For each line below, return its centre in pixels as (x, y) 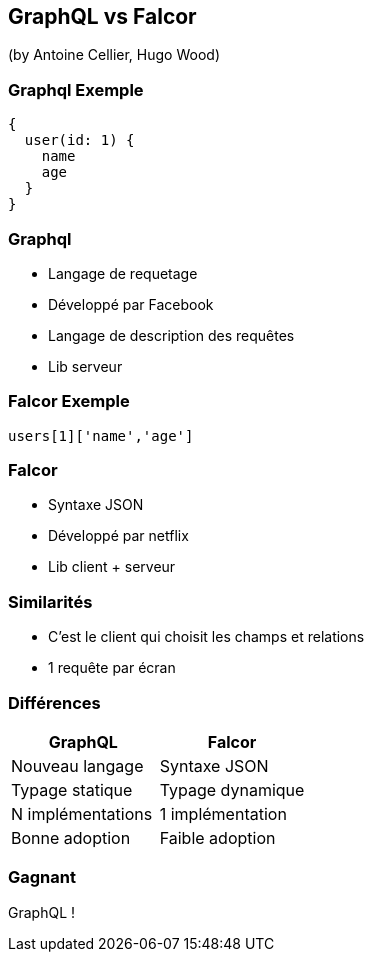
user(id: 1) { (79, 140)
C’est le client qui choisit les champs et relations (206, 637)
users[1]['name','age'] (101, 435)
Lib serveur (85, 366)
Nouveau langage (77, 765)
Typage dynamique (232, 789)
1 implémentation (223, 813)
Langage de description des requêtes (171, 335)
